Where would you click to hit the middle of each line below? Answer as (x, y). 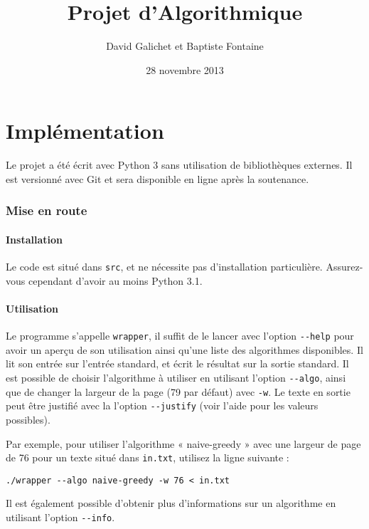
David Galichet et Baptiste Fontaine (185, 46)
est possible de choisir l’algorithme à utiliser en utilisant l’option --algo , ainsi (176, 377)
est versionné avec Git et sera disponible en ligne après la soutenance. (157, 178)
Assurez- (344, 267)
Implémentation (85, 131)
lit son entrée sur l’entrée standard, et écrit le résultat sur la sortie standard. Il (177, 363)
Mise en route (47, 210)
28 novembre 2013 (185, 69)
